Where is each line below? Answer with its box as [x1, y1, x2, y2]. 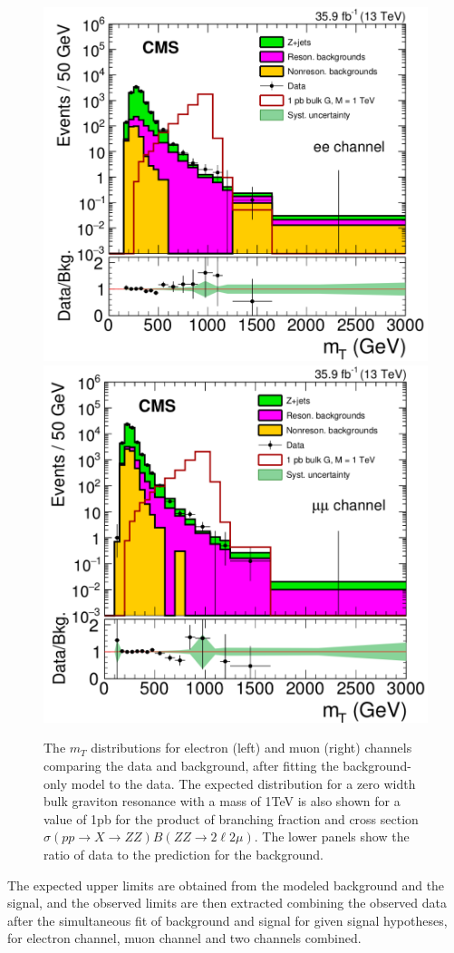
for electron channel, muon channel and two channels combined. [7, 929, 362, 948]
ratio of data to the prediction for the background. [43, 844, 324, 863]
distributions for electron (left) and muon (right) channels [91, 738, 412, 757]
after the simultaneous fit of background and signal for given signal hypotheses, [7, 910, 448, 929]
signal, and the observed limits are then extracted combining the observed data [7, 893, 448, 912]
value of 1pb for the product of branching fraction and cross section [43, 809, 419, 828]
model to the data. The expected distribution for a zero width [71, 773, 416, 793]
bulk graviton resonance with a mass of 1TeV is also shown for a [43, 792, 401, 811]
